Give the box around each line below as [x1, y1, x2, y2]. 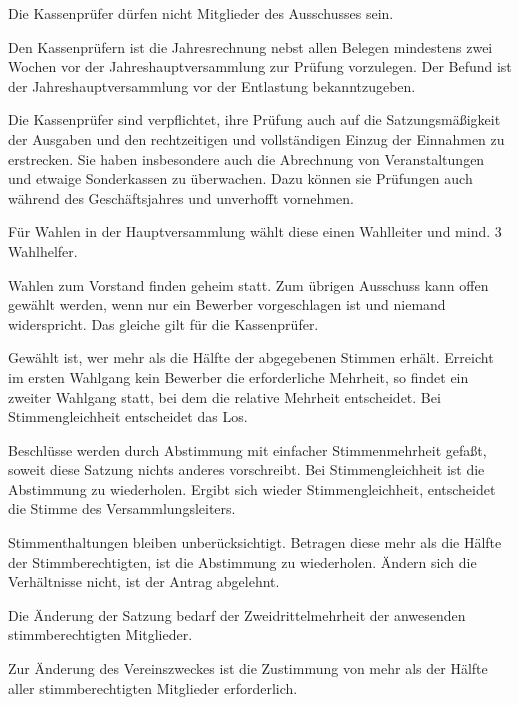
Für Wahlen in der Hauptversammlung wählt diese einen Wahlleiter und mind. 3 [8, 221, 502, 242]
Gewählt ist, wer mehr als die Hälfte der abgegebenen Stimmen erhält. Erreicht [8, 347, 494, 368]
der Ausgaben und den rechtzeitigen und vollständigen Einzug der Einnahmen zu [8, 128, 505, 149]
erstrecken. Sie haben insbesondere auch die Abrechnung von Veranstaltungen [8, 148, 485, 169]
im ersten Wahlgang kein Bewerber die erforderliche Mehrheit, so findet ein [8, 366, 469, 387]
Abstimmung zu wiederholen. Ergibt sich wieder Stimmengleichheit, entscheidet [8, 478, 496, 499]
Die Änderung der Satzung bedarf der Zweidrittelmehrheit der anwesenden [8, 604, 466, 625]
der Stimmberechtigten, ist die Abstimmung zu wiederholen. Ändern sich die [8, 551, 477, 572]
